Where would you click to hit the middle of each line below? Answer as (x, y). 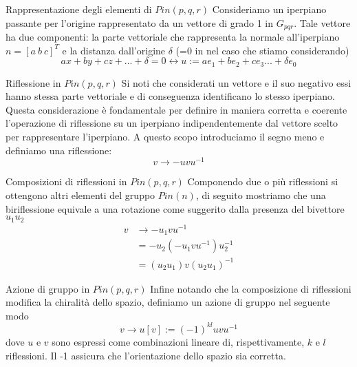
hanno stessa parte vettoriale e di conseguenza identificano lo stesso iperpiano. (170, 96)
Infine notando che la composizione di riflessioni (251, 288)
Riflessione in (33, 82)
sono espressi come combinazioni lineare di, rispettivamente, (178, 341)
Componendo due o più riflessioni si (263, 181)
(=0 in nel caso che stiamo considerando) (262, 50)
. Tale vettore (322, 22)
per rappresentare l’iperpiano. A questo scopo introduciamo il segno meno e (165, 137)
